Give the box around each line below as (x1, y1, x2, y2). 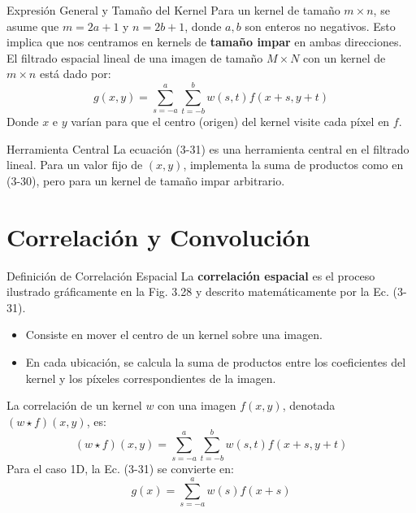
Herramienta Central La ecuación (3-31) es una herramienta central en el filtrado (6, 140, 409, 157)
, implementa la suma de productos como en (183, 156, 404, 173)
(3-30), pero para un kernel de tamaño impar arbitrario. (6, 172, 285, 189)
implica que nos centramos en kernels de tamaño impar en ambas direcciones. (6, 33, 402, 50)
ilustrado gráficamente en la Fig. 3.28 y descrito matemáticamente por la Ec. (6, 283, 389, 300)
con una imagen (158, 397, 236, 414)
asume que (6, 17, 59, 34)
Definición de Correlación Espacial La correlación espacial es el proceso (6, 267, 375, 284)
